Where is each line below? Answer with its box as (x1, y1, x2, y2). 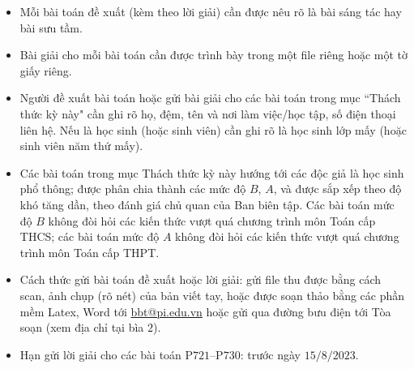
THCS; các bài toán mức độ (19, 228, 160, 245)
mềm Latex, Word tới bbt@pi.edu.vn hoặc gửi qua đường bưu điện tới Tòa (19, 302, 391, 320)
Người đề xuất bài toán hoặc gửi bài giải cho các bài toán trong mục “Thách (19, 89, 401, 106)
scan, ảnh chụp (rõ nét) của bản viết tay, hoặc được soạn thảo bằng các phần (19, 286, 405, 303)
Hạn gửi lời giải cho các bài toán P (19, 345, 194, 363)
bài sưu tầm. (19, 19, 83, 36)
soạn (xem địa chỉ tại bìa (19, 319, 144, 336)
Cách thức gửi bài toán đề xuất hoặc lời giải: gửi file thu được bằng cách (19, 271, 382, 288)
